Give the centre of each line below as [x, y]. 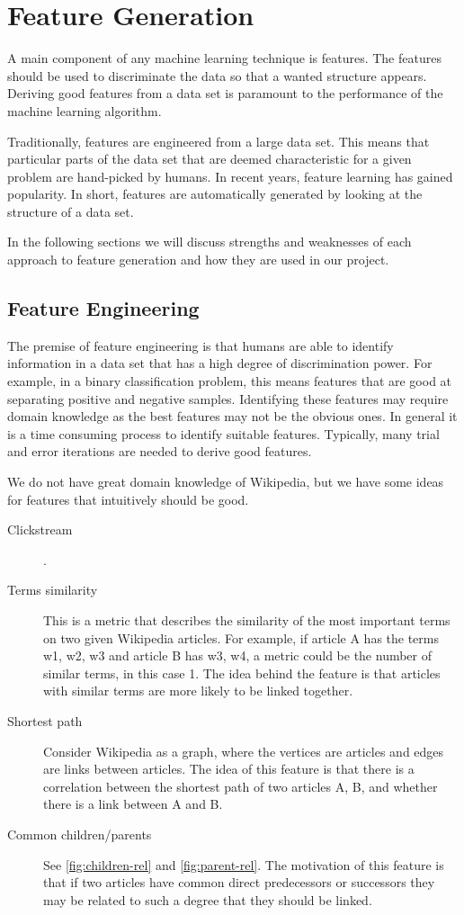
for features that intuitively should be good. [128, 499]
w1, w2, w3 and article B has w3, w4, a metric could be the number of [238, 655]
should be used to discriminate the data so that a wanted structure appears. [217, 75]
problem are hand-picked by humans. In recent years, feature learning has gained [230, 176]
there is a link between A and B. [133, 804]
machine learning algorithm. [85, 110]
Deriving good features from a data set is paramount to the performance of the [225, 93]
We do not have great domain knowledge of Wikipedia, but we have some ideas [226, 482]
